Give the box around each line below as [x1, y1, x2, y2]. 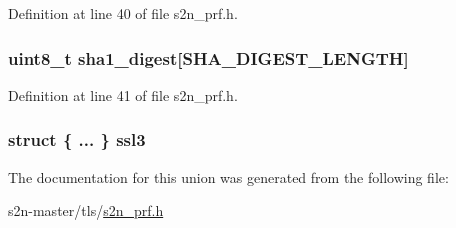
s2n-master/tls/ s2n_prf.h [8, 200, 164, 221]
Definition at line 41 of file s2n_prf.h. [8, 84, 238, 105]
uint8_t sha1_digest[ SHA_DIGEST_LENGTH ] [8, 45, 409, 70]
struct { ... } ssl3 [8, 127, 146, 152]
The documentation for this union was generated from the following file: [8, 166, 449, 187]
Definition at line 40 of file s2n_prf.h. [8, 3, 238, 23]
